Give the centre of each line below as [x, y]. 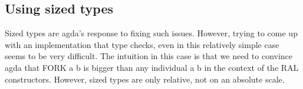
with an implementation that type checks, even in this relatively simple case [142, 44]
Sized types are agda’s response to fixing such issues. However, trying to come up [151, 33]
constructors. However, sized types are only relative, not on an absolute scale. [145, 79]
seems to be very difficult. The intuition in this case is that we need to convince [149, 56]
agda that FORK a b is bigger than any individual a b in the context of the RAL [152, 67]
